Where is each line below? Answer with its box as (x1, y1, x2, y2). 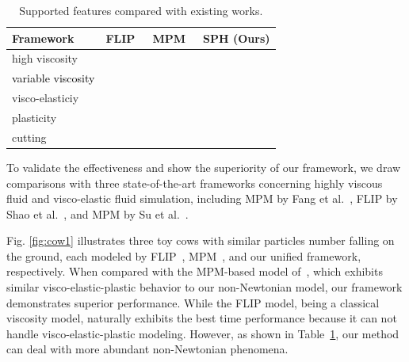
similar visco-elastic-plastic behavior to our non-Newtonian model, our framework (6, 279, 403, 295)
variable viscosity (12, 70, 95, 86)
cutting (12, 128, 47, 145)
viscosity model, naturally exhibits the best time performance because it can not (6, 310, 397, 326)
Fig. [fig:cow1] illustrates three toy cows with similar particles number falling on (6, 232, 395, 249)
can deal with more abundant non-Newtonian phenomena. (6, 341, 289, 357)
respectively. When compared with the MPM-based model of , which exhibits (6, 263, 383, 280)
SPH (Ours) (203, 29, 270, 46)
